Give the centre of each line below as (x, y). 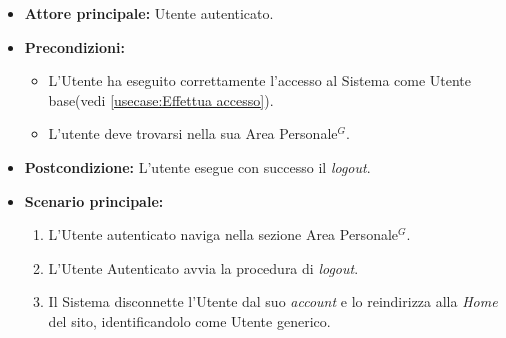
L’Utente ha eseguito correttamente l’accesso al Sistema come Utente (260, 80)
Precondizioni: (74, 46)
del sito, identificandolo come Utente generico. (189, 320)
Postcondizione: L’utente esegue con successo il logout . (197, 166)
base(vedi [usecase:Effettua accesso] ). (161, 99)
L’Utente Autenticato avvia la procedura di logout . (203, 267)
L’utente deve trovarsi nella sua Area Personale (193, 133)
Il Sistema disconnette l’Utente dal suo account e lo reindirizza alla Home (273, 301)
